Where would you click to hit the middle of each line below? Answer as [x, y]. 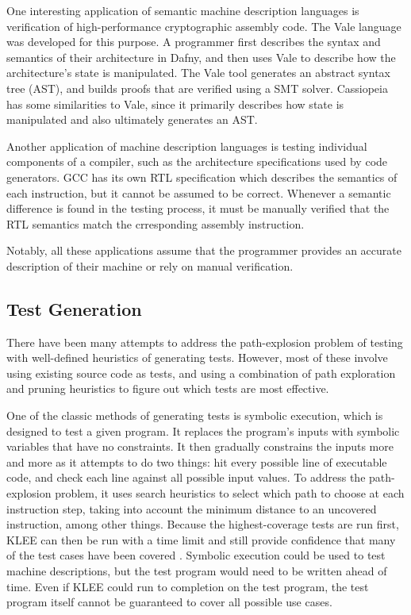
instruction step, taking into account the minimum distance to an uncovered [192, 508]
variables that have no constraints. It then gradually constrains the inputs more [200, 446]
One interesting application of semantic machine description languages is [183, 10]
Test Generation [74, 308]
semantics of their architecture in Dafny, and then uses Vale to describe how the [201, 57]
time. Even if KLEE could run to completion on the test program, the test [188, 586]
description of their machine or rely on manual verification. [150, 265]
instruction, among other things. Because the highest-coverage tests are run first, [203, 524]
